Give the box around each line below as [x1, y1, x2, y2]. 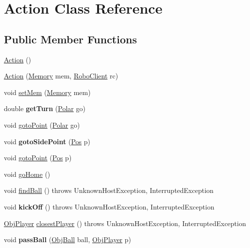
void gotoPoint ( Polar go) [4, 119, 80, 130]
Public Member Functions [4, 31, 137, 46]
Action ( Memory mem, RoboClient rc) [4, 71, 118, 81]
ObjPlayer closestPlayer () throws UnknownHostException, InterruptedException [4, 218, 246, 228]
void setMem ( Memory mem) [4, 87, 91, 97]
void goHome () [4, 169, 50, 179]
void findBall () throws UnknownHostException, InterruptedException [4, 185, 214, 195]
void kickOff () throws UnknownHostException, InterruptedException [4, 201, 215, 211]
